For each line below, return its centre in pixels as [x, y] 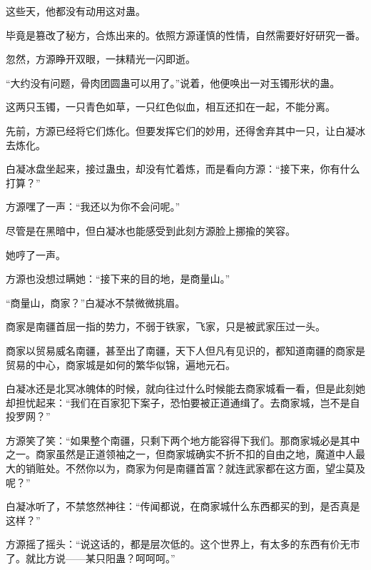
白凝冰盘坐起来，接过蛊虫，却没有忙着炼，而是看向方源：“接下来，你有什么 [183, 169]
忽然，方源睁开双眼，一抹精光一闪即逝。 [101, 59]
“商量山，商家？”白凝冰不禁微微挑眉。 [96, 302]
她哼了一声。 [36, 254]
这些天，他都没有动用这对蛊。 [76, 11]
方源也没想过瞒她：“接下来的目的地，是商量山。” [118, 279]
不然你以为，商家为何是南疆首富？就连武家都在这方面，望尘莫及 [215, 468]
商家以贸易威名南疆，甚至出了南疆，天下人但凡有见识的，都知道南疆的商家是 [185, 350]
